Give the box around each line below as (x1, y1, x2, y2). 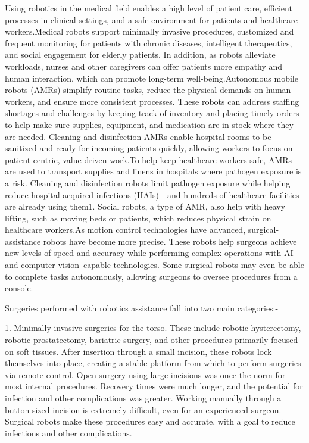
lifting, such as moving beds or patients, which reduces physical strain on (5, 211, 271, 224)
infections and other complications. (5, 426, 132, 439)
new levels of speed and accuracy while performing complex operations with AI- (5, 247, 296, 259)
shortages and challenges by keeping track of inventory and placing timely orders (5, 107, 299, 119)
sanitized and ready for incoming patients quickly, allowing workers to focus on (5, 142, 293, 154)
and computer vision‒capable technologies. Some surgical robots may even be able (5, 258, 304, 271)
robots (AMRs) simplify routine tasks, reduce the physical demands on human (5, 83, 291, 96)
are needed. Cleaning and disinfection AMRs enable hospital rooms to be (5, 130, 271, 142)
